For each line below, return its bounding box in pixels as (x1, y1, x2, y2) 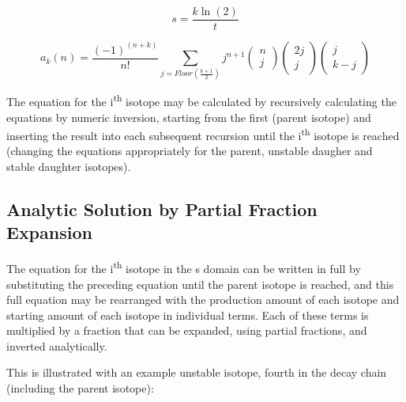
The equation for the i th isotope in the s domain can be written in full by (6, 258, 361, 276)
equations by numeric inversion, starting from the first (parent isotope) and (6, 108, 371, 125)
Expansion (6, 220, 92, 245)
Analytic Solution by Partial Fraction (6, 197, 318, 222)
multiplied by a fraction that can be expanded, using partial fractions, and (6, 322, 367, 339)
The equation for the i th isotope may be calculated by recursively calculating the (6, 91, 397, 110)
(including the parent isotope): (6, 380, 154, 396)
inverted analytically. (6, 337, 107, 354)
